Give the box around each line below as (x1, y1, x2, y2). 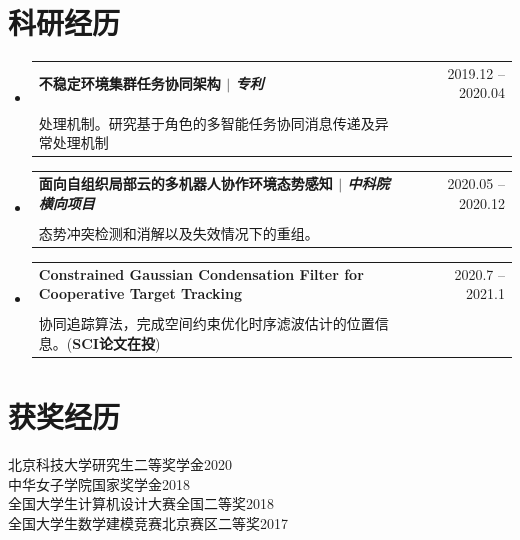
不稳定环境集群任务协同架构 (38, 72, 221, 93)
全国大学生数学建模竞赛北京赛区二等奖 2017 (8, 512, 288, 533)
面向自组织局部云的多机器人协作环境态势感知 (38, 173, 333, 193)
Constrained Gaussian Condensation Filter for (38, 263, 364, 284)
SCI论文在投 (72, 332, 155, 353)
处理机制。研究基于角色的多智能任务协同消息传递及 (38, 112, 375, 133)
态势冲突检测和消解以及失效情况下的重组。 (38, 222, 319, 243)
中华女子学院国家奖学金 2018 (8, 473, 190, 494)
